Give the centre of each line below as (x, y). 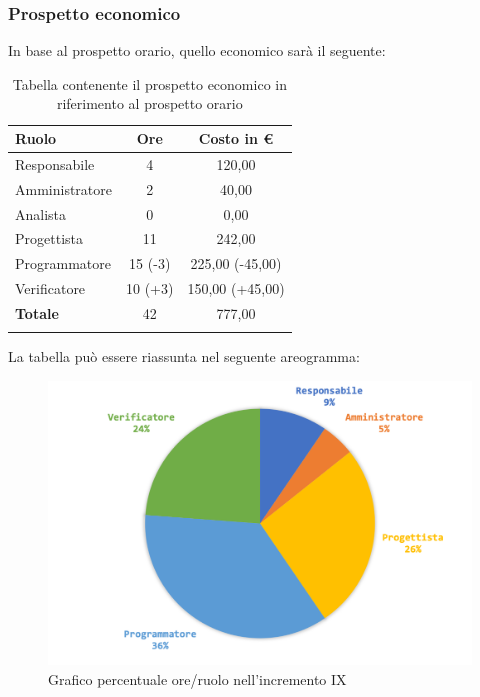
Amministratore (63, 188)
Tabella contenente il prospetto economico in (149, 83)
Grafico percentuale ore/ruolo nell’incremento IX (197, 678)
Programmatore (63, 263)
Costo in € (236, 138)
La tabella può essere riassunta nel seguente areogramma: (184, 356)
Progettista (49, 238)
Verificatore (50, 288)
